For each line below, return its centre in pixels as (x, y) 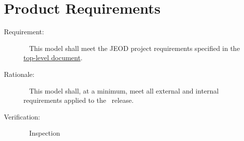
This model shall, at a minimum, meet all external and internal (124, 90)
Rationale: (19, 74)
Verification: (22, 116)
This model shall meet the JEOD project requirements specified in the (134, 48)
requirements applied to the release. (79, 100)
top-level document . (53, 58)
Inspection (44, 133)
